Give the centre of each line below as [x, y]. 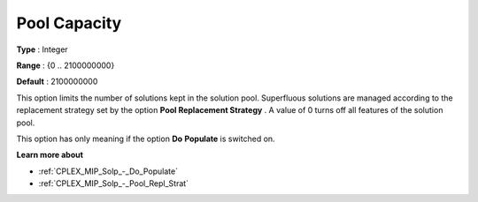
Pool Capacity [69, 23]
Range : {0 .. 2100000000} [66, 65]
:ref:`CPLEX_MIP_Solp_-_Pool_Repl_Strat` [114, 183]
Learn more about [50, 155]
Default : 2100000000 [57, 82]
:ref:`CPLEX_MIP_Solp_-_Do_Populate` [108, 171]
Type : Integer [42, 49]
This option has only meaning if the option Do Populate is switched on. [146, 138]
